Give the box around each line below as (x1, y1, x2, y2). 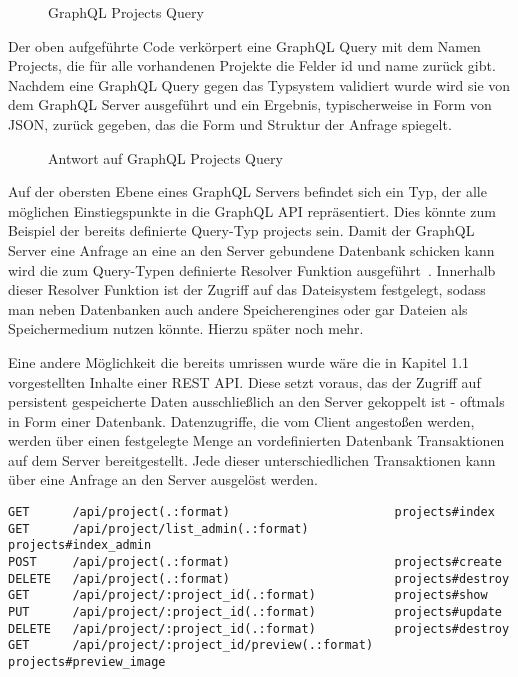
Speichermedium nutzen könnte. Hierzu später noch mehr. (8, 318, 364, 339)
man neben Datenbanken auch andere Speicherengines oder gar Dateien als (8, 298, 468, 319)
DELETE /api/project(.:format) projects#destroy (8, 571, 510, 586)
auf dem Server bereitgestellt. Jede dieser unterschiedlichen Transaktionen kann (8, 449, 496, 470)
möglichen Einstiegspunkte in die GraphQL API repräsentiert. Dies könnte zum (8, 200, 496, 221)
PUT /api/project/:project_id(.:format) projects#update (8, 605, 502, 619)
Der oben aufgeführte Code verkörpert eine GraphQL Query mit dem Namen (8, 35, 481, 56)
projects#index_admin (8, 538, 152, 553)
